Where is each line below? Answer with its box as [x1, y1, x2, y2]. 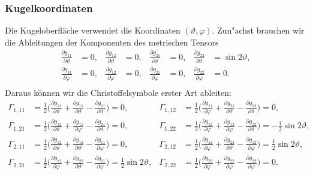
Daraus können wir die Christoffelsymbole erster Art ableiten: [5, 86, 231, 98]
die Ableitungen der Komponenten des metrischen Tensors [5, 35, 219, 48]
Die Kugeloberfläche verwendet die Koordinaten [5, 24, 180, 37]
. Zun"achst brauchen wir [212, 24, 305, 37]
